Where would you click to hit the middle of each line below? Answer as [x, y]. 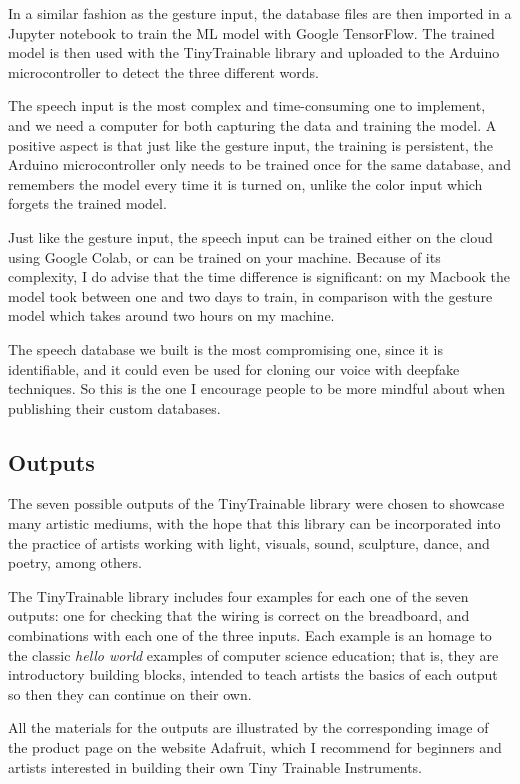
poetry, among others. [75, 562]
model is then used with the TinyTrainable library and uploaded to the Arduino [254, 52]
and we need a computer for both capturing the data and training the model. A [252, 124]
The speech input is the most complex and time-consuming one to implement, [247, 105]
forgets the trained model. [87, 203]
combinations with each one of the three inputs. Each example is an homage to [250, 635]
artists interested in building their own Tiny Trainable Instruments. [215, 766]
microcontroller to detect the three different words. [164, 71]
